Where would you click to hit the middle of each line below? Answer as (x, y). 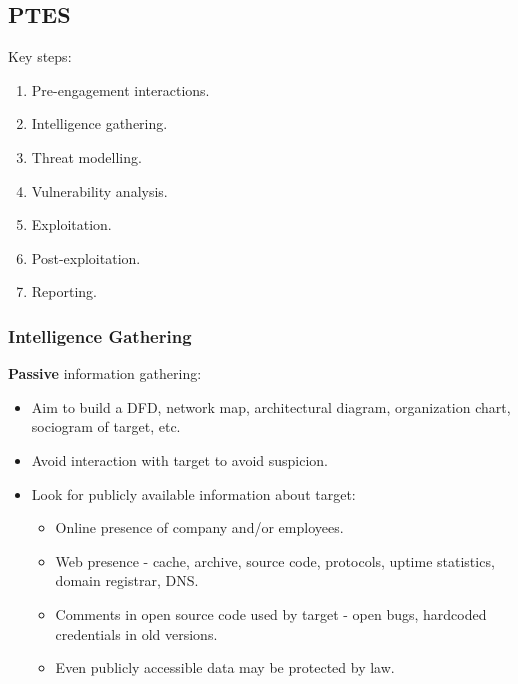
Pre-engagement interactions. (120, 89)
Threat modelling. (86, 156)
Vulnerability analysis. (99, 190)
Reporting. (64, 291)
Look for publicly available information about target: (193, 493)
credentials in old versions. (136, 633)
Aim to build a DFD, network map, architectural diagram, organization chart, (271, 406)
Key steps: (40, 56)
